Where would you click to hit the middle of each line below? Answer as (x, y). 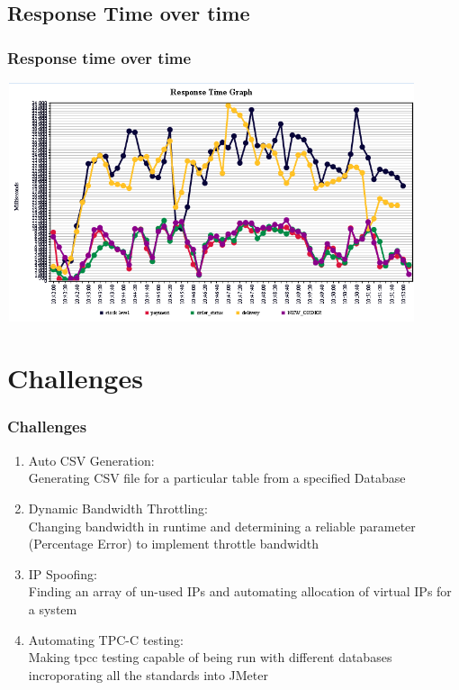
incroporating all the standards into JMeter (148, 674)
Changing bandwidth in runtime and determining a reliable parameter (222, 526)
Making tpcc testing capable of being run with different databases (210, 657)
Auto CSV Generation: (91, 460)
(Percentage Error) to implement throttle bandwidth (174, 544)
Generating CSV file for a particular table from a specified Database (217, 478)
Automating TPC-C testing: (106, 639)
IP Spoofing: (63, 573)
